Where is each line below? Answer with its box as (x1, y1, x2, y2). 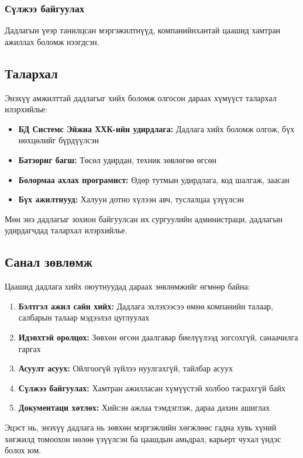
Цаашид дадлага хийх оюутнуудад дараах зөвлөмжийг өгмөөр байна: (5, 280, 250, 292)
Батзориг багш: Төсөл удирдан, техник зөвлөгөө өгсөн (18, 153, 216, 166)
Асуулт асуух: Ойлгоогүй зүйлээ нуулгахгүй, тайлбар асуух (18, 362, 233, 374)
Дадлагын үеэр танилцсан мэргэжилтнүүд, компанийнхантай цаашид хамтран (5, 24, 281, 36)
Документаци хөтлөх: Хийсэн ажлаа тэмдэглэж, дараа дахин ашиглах (18, 401, 270, 414)
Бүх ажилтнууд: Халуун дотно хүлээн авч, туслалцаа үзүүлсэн (18, 193, 245, 205)
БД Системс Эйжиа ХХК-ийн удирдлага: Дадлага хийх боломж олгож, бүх (18, 122, 295, 135)
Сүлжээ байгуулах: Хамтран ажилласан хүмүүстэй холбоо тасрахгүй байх (18, 381, 286, 394)
